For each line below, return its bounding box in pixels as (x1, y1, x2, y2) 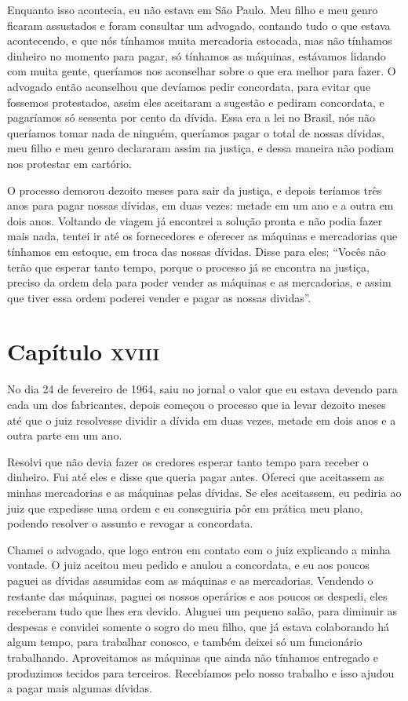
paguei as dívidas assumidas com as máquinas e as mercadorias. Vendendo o (7, 571, 373, 588)
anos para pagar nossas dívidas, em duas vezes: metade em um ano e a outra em (7, 197, 394, 214)
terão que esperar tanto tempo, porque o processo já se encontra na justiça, (7, 258, 370, 275)
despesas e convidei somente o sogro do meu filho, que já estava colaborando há (7, 618, 389, 634)
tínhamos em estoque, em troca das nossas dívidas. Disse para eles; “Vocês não (7, 243, 386, 259)
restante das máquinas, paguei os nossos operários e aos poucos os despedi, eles (7, 587, 388, 604)
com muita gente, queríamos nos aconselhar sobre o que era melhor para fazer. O (7, 63, 396, 79)
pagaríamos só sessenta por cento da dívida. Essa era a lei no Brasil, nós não (7, 109, 376, 126)
